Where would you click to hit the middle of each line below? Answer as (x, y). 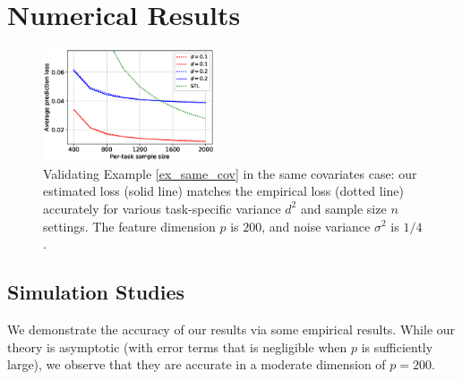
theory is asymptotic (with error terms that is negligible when (177, 346)
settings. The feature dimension (129, 226)
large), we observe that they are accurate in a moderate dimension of (197, 364)
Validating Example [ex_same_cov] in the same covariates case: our (230, 173)
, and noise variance (316, 226)
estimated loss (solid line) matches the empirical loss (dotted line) (224, 191)
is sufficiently (397, 346)
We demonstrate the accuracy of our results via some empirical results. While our (231, 329)
